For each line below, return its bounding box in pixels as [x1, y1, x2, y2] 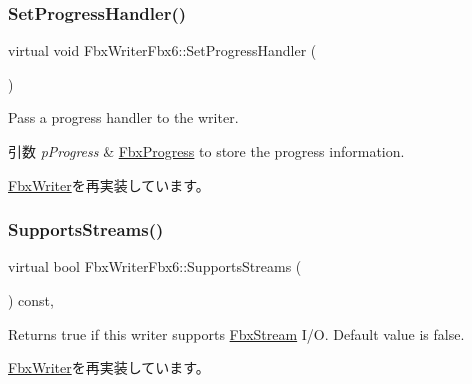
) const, [8, 290, 54, 310]
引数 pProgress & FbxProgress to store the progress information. [8, 141, 405, 161]
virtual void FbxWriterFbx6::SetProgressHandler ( [8, 40, 317, 61]
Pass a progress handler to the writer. [8, 107, 239, 128]
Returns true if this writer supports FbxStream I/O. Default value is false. [8, 323, 465, 344]
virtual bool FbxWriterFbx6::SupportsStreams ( [8, 256, 302, 277]
